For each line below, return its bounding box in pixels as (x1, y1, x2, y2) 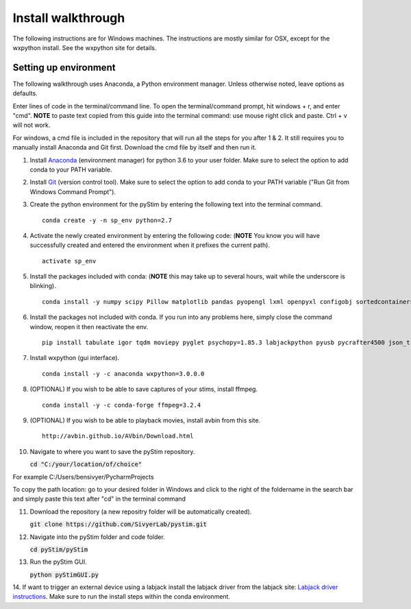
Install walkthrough (12, 10, 125, 25)
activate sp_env (42, 257, 97, 265)
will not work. (12, 121, 51, 130)
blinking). (29, 282, 56, 290)
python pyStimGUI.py (29, 571, 99, 579)
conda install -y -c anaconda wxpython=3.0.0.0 (42, 370, 205, 377)
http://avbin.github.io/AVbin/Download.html (42, 432, 195, 440)
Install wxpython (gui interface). (29, 354, 120, 362)
